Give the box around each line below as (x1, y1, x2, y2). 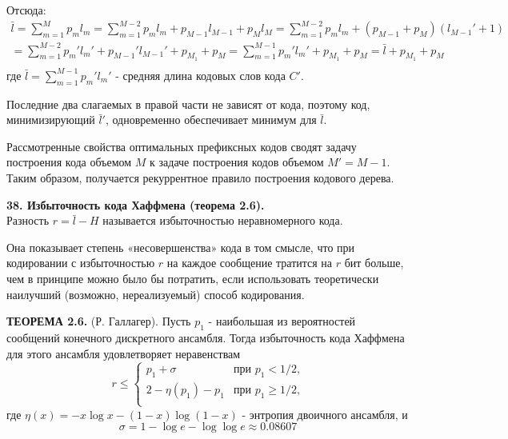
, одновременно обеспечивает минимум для (105, 111, 317, 128)
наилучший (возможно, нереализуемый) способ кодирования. (6, 285, 305, 302)
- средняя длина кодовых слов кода (115, 66, 286, 83)
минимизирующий (6, 111, 95, 128)
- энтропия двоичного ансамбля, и (242, 405, 408, 422)
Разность (6, 212, 50, 229)
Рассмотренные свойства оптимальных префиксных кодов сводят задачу (6, 138, 357, 154)
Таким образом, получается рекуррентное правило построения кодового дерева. (6, 170, 394, 186)
